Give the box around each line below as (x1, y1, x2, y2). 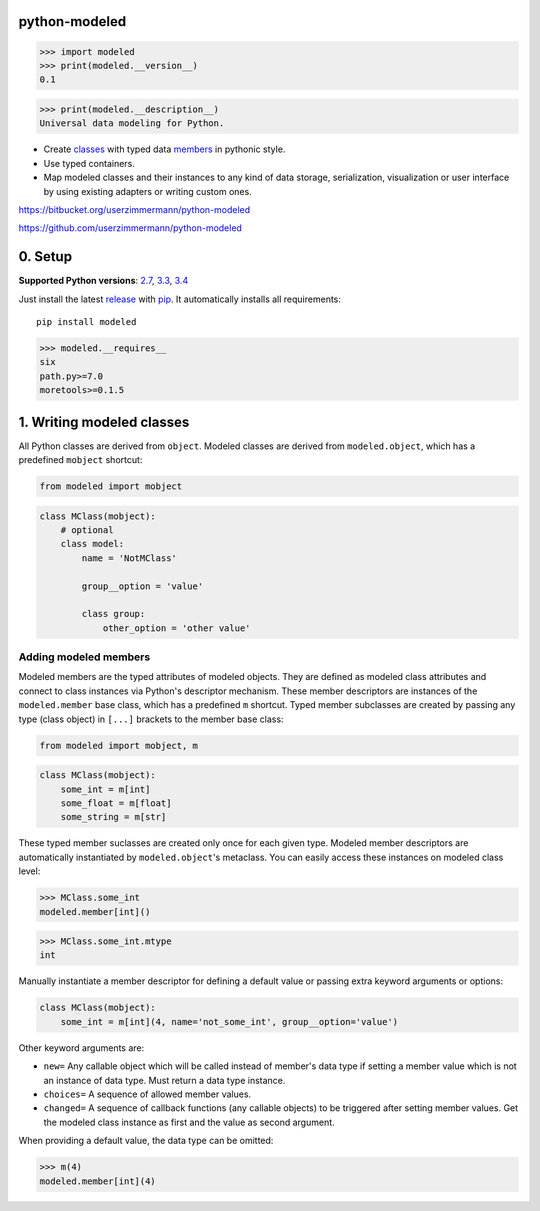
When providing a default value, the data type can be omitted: (18, 1135, 274, 1147)
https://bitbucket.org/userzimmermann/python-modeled (18, 203, 251, 215)
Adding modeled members (18, 650, 151, 664)
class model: (60, 538, 125, 550)
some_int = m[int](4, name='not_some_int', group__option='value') (60, 1016, 399, 1027)
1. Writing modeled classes (18, 413, 190, 430)
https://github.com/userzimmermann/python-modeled (18, 222, 242, 234)
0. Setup (18, 248, 73, 265)
